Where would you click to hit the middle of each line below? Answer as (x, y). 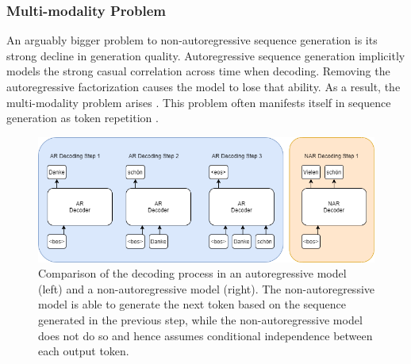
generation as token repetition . (83, 118)
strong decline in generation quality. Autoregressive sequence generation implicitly (206, 55)
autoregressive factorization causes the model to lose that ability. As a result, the (204, 86)
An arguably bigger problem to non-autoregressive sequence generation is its (192, 40)
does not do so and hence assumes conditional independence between (205, 335)
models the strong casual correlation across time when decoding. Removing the (198, 71)
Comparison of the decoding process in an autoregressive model (192, 273)
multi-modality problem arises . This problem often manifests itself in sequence (199, 102)
